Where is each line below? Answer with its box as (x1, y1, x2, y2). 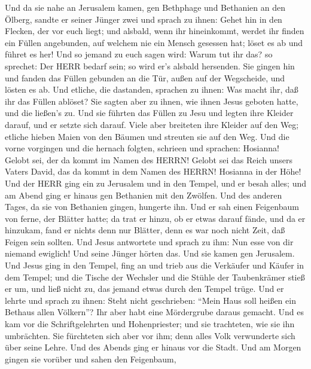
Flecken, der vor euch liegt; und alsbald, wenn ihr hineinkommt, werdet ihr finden (5, 25, 304, 37)
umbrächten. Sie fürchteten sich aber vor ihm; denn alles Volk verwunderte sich (5, 329, 295, 341)
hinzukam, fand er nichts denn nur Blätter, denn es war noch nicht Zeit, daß (5, 224, 285, 236)
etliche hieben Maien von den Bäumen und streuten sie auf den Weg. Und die (5, 130, 289, 142)
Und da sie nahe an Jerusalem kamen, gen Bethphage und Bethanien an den (5, 1, 285, 13)
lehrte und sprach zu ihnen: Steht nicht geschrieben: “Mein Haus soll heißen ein (5, 294, 296, 306)
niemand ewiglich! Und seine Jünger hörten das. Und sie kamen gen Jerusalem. (5, 247, 295, 260)
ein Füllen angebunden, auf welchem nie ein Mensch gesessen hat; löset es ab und (5, 36, 303, 48)
